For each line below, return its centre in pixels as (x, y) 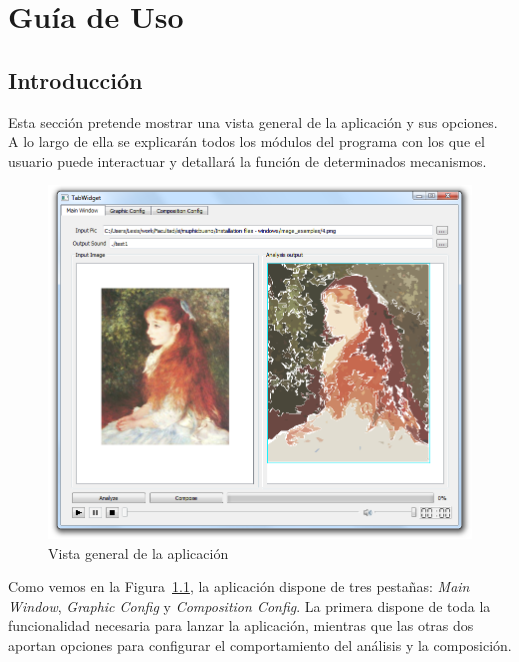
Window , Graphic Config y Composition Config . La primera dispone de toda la (249, 605)
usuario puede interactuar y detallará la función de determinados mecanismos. (247, 160)
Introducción (75, 79)
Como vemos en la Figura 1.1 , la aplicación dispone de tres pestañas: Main (239, 586)
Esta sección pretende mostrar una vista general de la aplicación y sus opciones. (253, 121)
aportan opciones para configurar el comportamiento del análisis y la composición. (260, 645)
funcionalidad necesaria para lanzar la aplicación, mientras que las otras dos (241, 625)
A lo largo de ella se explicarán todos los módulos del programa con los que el (246, 141)
